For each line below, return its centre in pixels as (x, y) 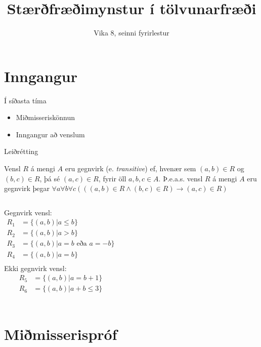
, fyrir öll (112, 178)
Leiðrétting (21, 151)
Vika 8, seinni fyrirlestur (132, 33)
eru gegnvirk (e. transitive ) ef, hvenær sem (130, 168)
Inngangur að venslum (50, 134)
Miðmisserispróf (61, 334)
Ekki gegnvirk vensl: (35, 268)
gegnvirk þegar (27, 188)
